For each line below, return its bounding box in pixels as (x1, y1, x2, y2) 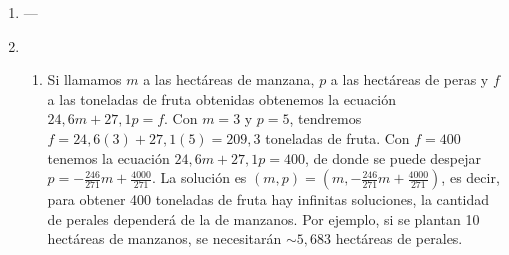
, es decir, (441, 167, 500, 188)
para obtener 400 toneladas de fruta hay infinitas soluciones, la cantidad (47, 189, 490, 210)
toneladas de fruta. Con (265, 127, 410, 148)
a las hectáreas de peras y (330, 69, 489, 90)
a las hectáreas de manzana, (143, 69, 315, 90)
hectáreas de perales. (335, 228, 463, 249)
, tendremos (289, 108, 362, 129)
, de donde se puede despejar (305, 147, 481, 168)
